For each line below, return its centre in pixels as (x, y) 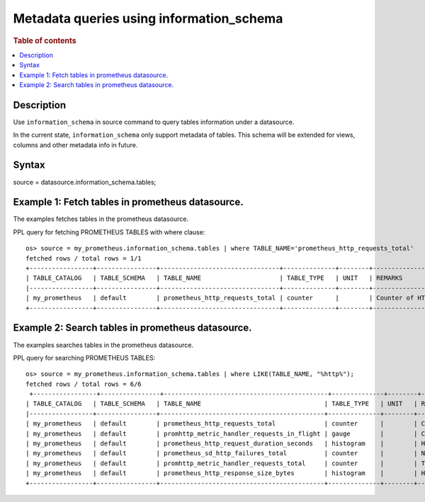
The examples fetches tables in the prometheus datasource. (101, 219)
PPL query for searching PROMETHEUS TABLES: (84, 358)
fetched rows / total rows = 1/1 (84, 258)
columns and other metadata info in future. (75, 144)
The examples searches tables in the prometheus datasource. (103, 345)
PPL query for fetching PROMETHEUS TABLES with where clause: (109, 232)
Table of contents (45, 40)
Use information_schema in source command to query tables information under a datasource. (154, 122)
